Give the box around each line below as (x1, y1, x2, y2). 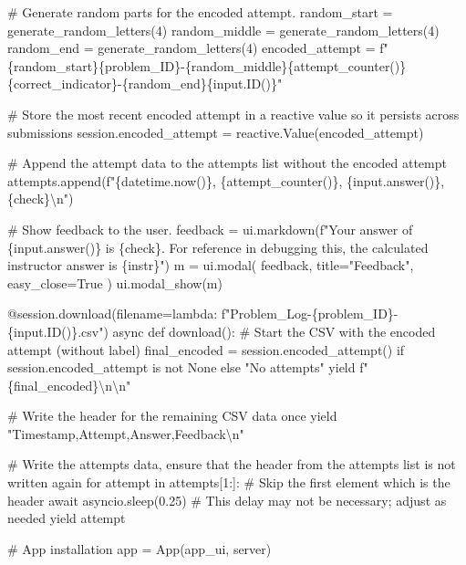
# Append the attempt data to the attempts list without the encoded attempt (7, 153, 447, 173)
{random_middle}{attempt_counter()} (184, 56, 407, 75)
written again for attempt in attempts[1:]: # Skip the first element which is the (7, 473, 450, 492)
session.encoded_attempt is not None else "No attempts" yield (7, 358, 356, 377)
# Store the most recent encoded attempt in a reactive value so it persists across (7, 104, 460, 123)
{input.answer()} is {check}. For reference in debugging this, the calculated (7, 237, 429, 256)
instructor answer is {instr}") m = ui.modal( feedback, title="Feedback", (7, 256, 414, 275)
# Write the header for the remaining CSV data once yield (7, 406, 337, 425)
